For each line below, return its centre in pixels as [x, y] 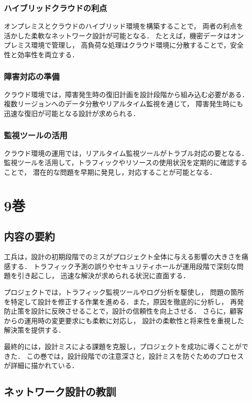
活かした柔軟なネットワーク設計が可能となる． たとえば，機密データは [117, 35]
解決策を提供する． [34, 330]
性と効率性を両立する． [41, 54]
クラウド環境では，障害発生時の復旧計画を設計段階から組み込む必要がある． [126, 94]
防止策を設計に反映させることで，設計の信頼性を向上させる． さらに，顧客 [124, 311]
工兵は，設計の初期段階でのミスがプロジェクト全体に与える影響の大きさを [123, 257]
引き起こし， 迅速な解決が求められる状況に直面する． [103, 276]
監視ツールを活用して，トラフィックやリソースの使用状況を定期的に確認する [126, 162]
